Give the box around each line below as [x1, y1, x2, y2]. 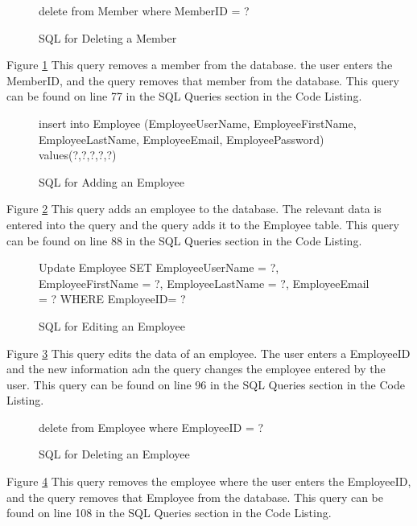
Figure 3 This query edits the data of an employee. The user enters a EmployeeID [6, 344, 411, 361]
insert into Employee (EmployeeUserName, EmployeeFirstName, [39, 114, 357, 131]
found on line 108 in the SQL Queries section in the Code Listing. [6, 504, 332, 521]
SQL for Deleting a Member [39, 29, 177, 46]
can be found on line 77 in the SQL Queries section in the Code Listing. [6, 88, 362, 105]
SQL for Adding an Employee [39, 173, 184, 190]
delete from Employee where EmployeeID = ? [39, 418, 264, 435]
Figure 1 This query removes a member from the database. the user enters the [6, 56, 393, 73]
